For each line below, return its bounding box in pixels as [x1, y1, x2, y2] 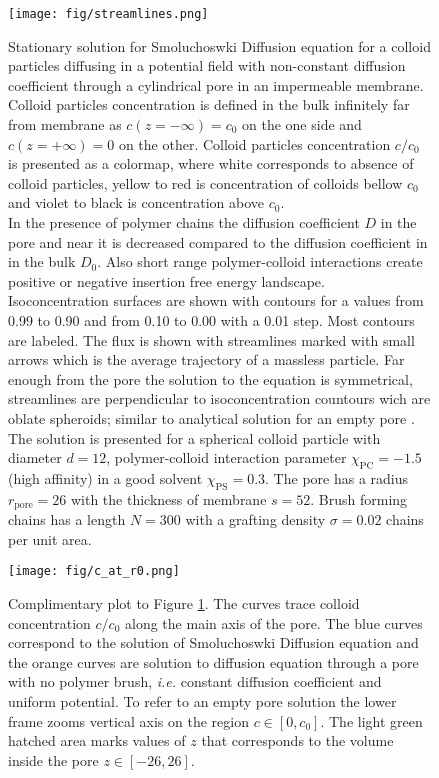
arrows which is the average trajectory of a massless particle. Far [8, 349, 405, 370]
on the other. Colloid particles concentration [118, 133, 391, 154]
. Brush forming [310, 488, 408, 509]
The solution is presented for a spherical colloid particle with [8, 427, 381, 448]
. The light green [320, 710, 423, 731]
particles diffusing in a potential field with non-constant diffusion [8, 55, 406, 76]
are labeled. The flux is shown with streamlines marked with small [8, 329, 415, 350]
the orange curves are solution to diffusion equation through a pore [8, 651, 419, 672]
